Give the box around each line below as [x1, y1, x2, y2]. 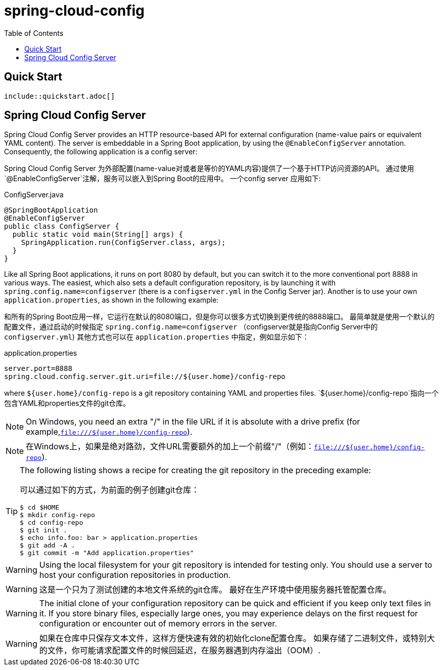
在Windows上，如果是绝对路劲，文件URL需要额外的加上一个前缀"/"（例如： [26, 441, 314, 452]
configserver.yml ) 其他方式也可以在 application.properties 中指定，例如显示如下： [4, 332, 309, 342]
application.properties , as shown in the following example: [4, 296, 219, 305]
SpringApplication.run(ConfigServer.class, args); [21, 238, 226, 247]
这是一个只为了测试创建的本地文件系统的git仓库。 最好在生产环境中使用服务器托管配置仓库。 [39, 584, 391, 595]
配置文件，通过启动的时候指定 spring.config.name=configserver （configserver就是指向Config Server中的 [4, 322, 378, 331]
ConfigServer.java [4, 190, 64, 199]
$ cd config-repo [20, 519, 83, 527]
